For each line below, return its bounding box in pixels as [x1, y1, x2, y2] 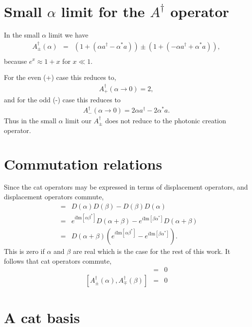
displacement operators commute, [4, 192, 104, 202]
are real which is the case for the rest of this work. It [72, 246, 231, 256]
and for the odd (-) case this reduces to [4, 95, 121, 105]
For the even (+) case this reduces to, [4, 72, 116, 82]
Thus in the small [4, 115, 56, 126]
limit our [65, 115, 91, 126]
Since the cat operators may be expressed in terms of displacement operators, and [4, 182, 248, 192]
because [4, 56, 27, 66]
